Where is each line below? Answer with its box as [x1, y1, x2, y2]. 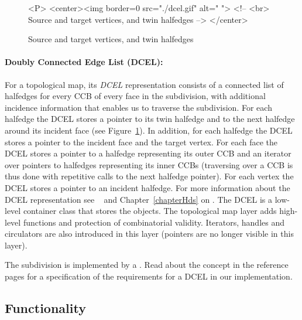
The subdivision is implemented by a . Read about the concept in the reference [5, 258, 289, 271]
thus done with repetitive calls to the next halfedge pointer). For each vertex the [5, 170, 294, 182]
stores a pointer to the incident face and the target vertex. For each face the [5, 135, 278, 148]
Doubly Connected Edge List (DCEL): [5, 56, 163, 68]
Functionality [5, 299, 86, 317]
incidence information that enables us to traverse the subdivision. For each [5, 101, 272, 113]
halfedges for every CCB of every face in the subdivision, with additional [5, 90, 266, 102]
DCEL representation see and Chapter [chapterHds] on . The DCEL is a [5, 193, 273, 205]
